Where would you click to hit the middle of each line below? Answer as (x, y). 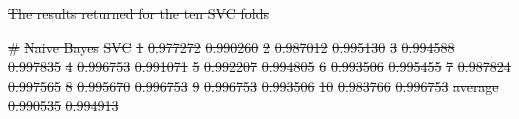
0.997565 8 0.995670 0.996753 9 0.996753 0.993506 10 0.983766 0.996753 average (253, 85)
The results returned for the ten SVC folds (138, 13)
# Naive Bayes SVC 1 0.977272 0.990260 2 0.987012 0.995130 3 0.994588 (231, 46)
